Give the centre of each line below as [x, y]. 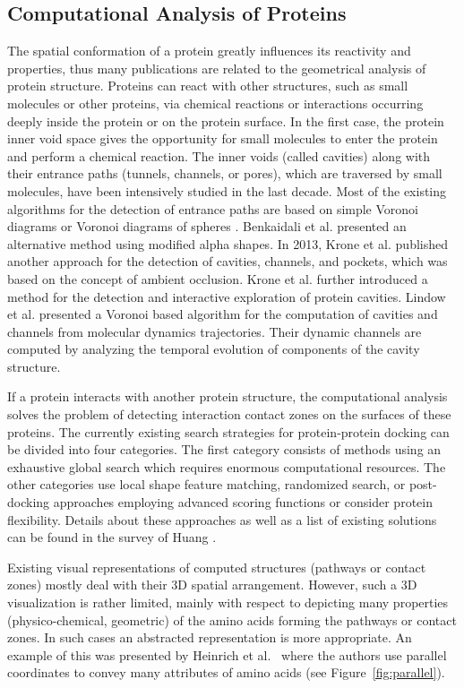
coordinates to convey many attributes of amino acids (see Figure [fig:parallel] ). [226, 672]
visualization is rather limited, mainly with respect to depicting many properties [228, 602]
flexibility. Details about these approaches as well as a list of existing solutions [222, 519]
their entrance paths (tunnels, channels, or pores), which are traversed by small [225, 173]
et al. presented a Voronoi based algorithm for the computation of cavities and [223, 314]
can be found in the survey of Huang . [112, 537]
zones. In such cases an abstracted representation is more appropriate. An [210, 637]
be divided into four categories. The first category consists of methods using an [224, 449]
